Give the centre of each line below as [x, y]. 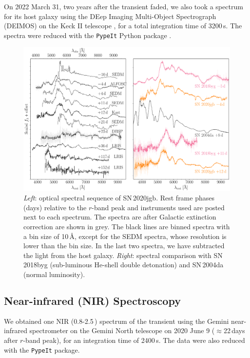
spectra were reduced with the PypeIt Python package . [88, 35]
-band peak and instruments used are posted [158, 207]
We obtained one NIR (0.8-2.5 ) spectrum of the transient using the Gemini [116, 321]
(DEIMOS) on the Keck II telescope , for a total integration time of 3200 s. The [123, 26]
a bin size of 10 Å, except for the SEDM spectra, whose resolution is [125, 236]
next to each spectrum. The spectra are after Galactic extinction [120, 217]
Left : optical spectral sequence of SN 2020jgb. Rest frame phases [119, 198]
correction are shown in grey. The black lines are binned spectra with [127, 227]
